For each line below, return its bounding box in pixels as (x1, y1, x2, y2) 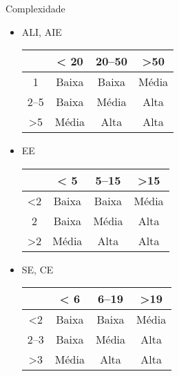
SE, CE (21, 262, 54, 276)
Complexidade (6, 1, 65, 15)
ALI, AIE (21, 24, 62, 39)
